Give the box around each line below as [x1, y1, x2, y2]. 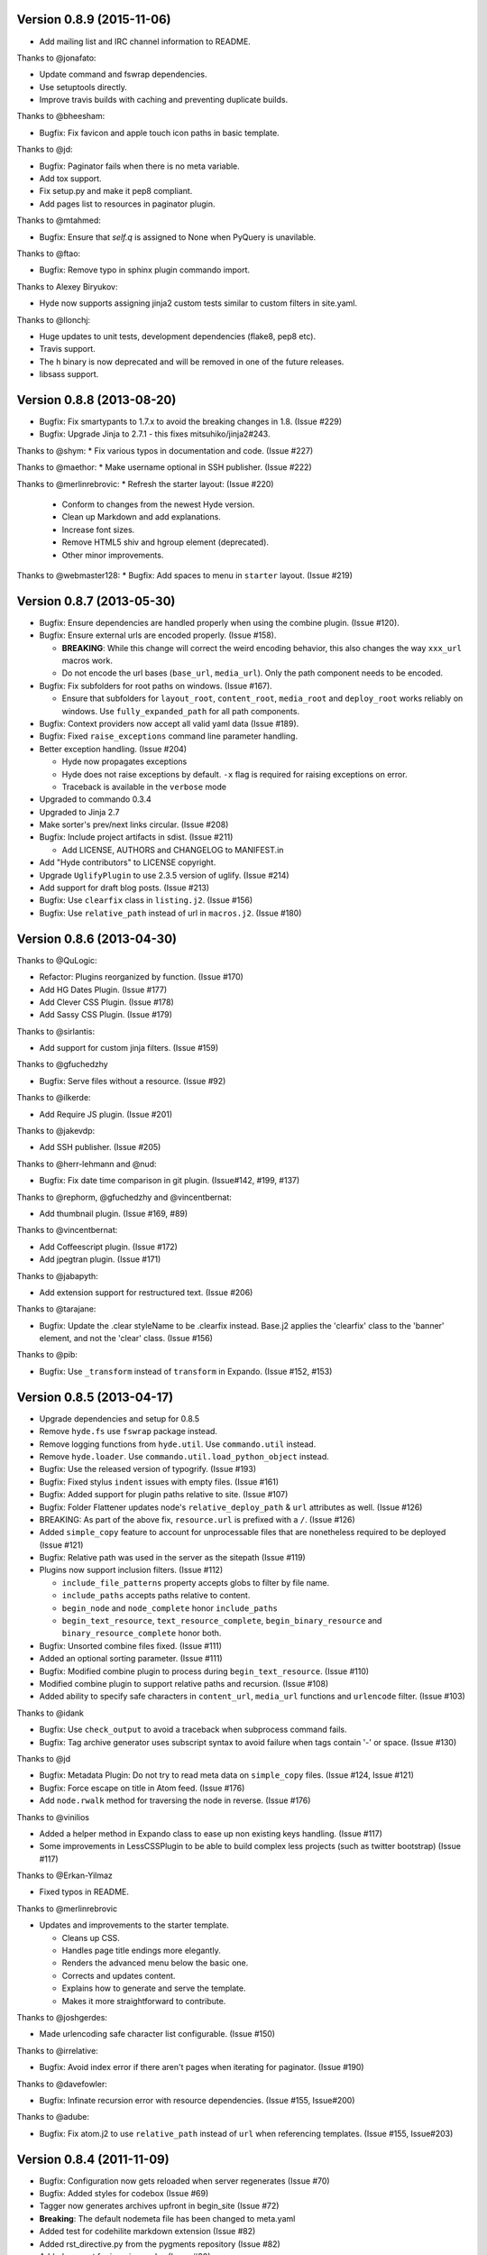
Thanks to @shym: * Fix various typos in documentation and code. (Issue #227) [16, 445, 314, 456]
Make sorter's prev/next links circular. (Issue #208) [39, 819, 229, 830]
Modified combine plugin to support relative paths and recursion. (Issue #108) [39, 1678, 329, 1689]
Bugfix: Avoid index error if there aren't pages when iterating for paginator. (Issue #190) [39, 2062, 364, 2073]
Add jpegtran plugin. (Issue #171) [39, 1254, 161, 1265]
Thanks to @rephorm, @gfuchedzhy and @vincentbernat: [16, 1192, 232, 1202]
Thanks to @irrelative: [16, 2045, 98, 2056]
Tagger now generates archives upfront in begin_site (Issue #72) [39, 2201, 280, 2212]
